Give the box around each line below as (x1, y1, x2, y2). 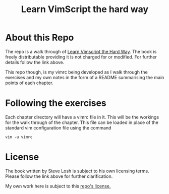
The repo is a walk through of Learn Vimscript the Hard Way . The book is (5, 48, 157, 54)
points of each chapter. (5, 80, 54, 86)
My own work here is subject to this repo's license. (5, 183, 111, 189)
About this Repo (5, 32, 74, 43)
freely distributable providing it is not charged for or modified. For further (5, 54, 157, 60)
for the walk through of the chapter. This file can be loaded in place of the (5, 119, 159, 125)
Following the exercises (5, 97, 107, 109)
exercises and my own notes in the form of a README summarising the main (5, 74, 164, 80)
